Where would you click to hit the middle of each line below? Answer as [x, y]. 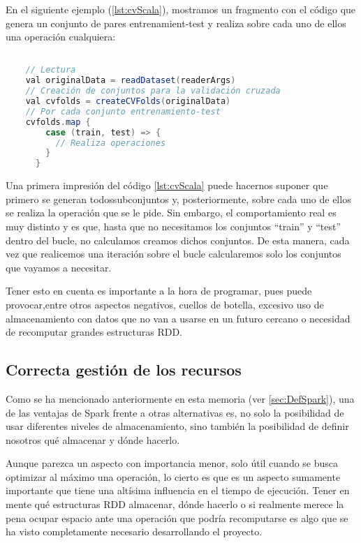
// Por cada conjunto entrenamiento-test [123, 111]
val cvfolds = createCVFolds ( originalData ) [128, 102]
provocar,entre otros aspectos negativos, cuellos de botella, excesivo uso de [165, 304]
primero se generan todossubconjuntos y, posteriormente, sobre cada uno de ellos [178, 199]
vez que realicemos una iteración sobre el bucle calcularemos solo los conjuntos [174, 254]
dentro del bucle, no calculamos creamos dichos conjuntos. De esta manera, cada [178, 240]
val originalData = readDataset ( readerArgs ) [131, 81]
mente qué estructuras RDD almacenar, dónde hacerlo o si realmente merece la [175, 504]
